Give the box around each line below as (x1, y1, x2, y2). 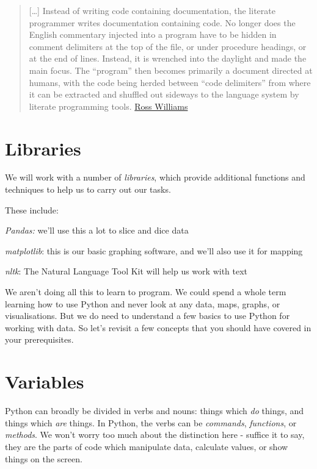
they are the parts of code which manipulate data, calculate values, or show (5, 440, 288, 453)
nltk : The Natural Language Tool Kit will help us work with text (5, 265, 248, 277)
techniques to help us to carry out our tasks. (5, 183, 171, 196)
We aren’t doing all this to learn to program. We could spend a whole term (5, 285, 286, 298)
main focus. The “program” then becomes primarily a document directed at (29, 63, 313, 76)
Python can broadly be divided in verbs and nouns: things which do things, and (5, 404, 304, 417)
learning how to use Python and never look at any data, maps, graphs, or (5, 297, 280, 310)
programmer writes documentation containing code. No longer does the (29, 16, 296, 29)
